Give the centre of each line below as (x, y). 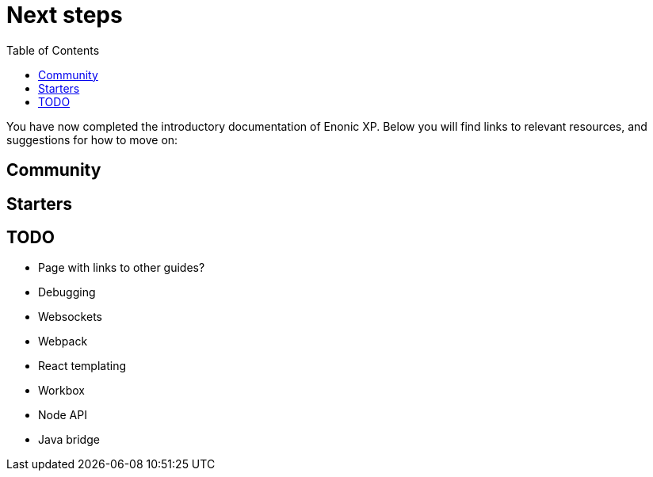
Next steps (65, 15)
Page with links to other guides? (122, 268)
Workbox (61, 391)
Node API (63, 415)
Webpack (63, 342)
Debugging (67, 292)
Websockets (70, 317)
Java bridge (69, 440)
